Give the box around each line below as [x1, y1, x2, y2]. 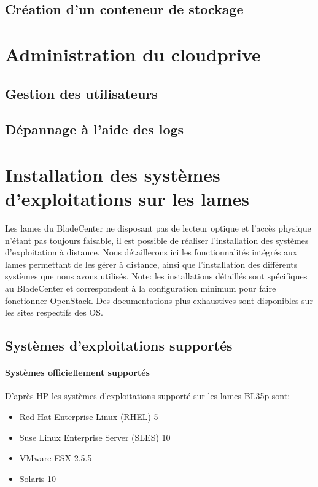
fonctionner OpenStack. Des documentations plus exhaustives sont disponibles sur [5, 294, 313, 306]
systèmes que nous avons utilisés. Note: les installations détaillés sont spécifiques [5, 270, 308, 282]
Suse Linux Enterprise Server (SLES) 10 [19, 431, 171, 443]
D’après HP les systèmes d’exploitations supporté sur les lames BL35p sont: [5, 389, 290, 402]
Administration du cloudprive [5, 41, 261, 66]
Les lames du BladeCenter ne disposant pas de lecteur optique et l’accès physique [5, 222, 311, 235]
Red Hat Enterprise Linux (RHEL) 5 [19, 410, 158, 423]
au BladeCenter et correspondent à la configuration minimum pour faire [5, 282, 276, 294]
